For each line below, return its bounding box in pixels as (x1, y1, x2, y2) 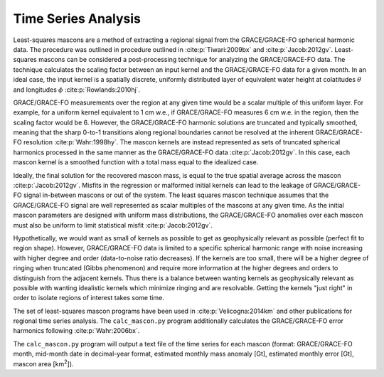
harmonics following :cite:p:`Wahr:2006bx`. (13, 326, 140, 335)
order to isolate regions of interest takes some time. (13, 294, 165, 302)
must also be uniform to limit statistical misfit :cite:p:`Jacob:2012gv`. (13, 221, 213, 229)
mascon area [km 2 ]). (13, 359, 74, 368)
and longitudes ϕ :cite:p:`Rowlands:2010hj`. (13, 85, 141, 94)
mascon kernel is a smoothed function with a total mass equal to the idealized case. (13, 158, 259, 166)
